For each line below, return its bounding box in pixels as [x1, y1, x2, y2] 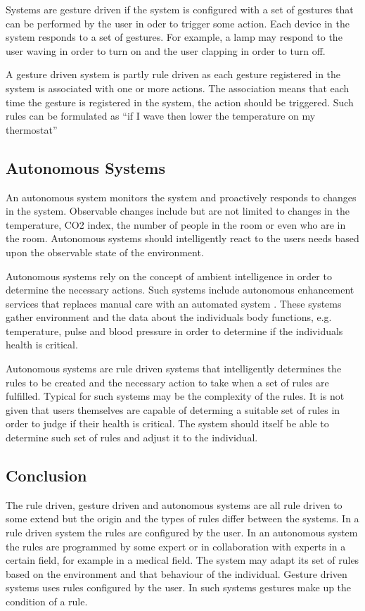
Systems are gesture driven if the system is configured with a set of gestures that [6, 2, 354, 16]
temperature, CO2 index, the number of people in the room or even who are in [6, 217, 346, 232]
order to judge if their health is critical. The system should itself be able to [6, 416, 329, 431]
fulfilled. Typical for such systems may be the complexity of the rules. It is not [6, 389, 345, 403]
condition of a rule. [6, 594, 88, 608]
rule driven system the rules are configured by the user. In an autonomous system [6, 525, 358, 540]
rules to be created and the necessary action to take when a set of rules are [6, 374, 329, 389]
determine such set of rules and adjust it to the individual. [6, 430, 258, 445]
